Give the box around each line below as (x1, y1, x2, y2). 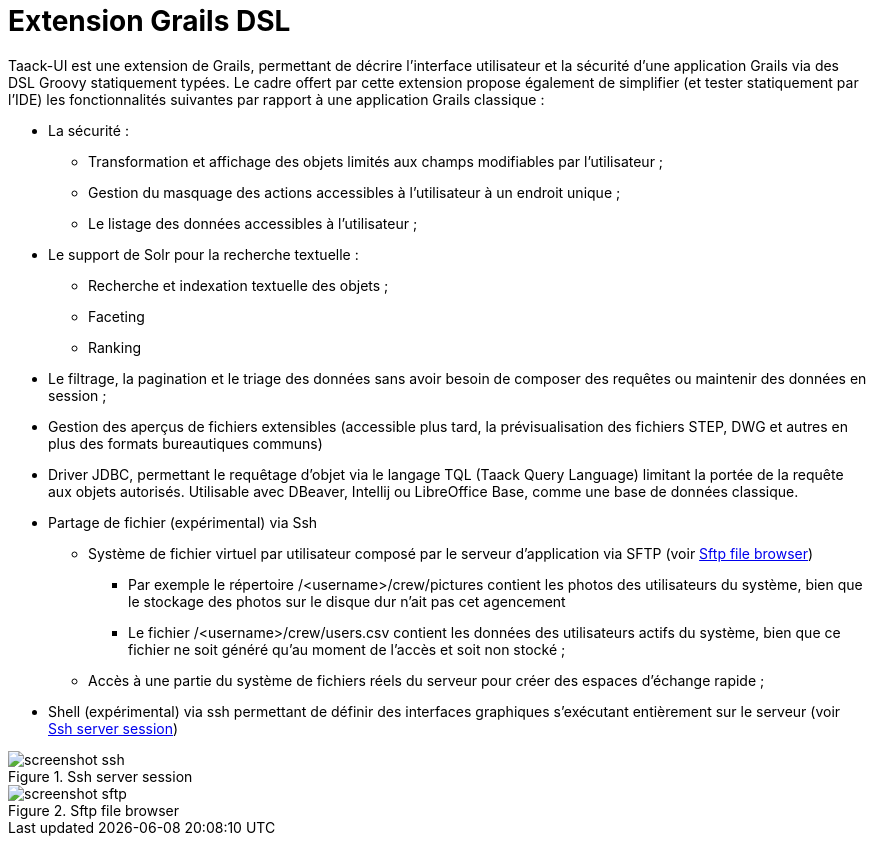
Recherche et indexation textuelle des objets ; (88, 276, 389, 294)
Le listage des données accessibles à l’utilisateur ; (88, 214, 418, 232)
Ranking (88, 338, 142, 356)
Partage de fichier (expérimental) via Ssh (48, 513, 318, 531)
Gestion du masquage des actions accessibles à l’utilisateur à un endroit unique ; (88, 183, 621, 201)
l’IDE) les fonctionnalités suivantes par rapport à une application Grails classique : (8, 90, 545, 108)
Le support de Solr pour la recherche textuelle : (48, 245, 359, 263)
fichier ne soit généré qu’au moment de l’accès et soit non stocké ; (128, 640, 566, 658)
